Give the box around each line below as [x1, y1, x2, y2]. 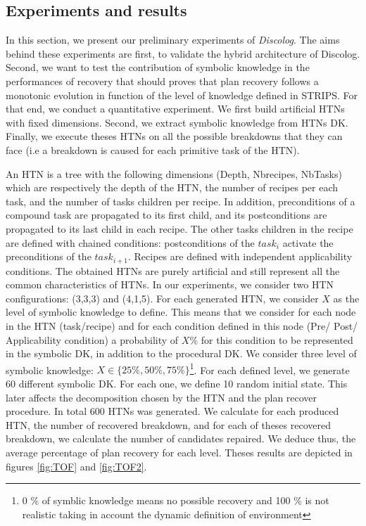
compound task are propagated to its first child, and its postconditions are [6, 207, 327, 222]
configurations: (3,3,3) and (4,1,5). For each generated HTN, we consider [6, 290, 319, 305]
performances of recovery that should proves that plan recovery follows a [6, 73, 319, 88]
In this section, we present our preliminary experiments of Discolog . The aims [6, 32, 340, 47]
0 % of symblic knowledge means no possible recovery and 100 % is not [22, 493, 329, 508]
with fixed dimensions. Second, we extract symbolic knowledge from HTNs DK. [6, 115, 348, 129]
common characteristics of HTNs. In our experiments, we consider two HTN [6, 277, 334, 292]
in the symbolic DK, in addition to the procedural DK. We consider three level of [6, 346, 357, 361]
